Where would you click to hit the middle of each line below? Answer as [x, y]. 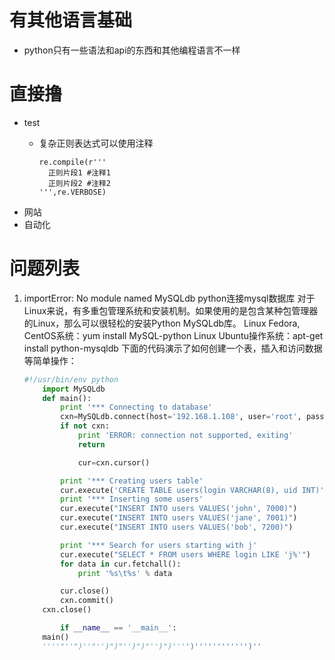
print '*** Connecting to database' [136, 407]
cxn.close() [67, 610]
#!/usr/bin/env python [71, 379]
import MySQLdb [74, 389]
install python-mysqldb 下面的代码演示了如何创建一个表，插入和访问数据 [173, 348]
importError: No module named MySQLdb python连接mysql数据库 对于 [169, 298]
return [91, 444]
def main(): [67, 398]
